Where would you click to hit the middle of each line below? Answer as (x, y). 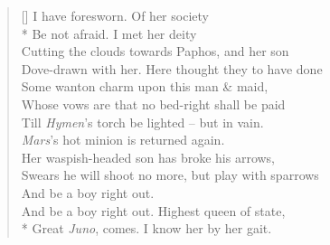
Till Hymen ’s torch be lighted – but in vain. (142, 122)
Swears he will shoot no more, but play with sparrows (170, 175)
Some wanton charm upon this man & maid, (145, 86)
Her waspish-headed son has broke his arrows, (148, 157)
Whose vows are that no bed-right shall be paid (153, 104)
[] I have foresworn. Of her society (115, 15)
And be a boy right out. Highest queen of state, (153, 210)
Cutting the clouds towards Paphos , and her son (155, 51)
